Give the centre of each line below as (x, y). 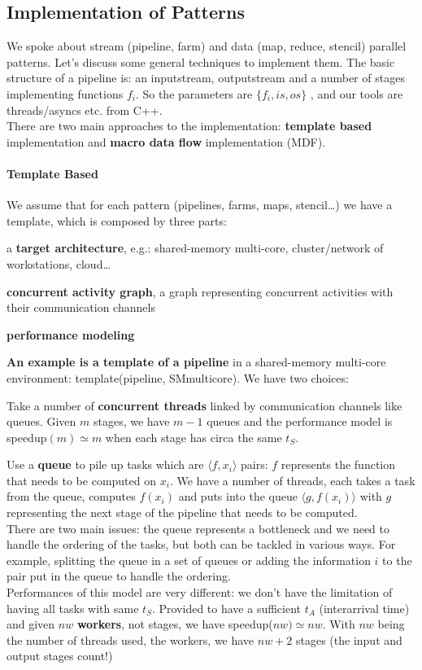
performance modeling (71, 334)
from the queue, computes (71, 496)
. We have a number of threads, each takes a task (292, 480)
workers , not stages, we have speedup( (175, 624)
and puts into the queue (238, 496)
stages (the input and (349, 639)
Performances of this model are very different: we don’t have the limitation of (200, 592)
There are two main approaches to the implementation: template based (189, 126)
